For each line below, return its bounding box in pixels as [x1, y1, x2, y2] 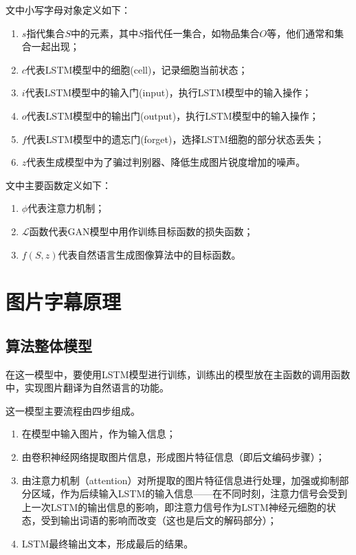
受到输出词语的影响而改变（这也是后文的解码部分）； [41, 513, 277, 527]
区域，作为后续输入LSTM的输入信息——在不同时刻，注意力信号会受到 [31, 486, 348, 501]
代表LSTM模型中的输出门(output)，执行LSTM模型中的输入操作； [26, 108, 319, 122]
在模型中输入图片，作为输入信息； [21, 426, 176, 441]
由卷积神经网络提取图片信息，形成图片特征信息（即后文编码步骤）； [21, 450, 325, 464]
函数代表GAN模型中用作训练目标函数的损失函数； [29, 224, 254, 238]
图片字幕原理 [5, 287, 122, 316]
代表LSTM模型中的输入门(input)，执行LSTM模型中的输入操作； [25, 85, 312, 100]
